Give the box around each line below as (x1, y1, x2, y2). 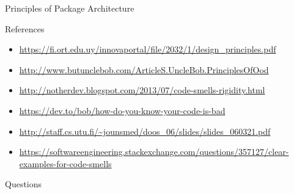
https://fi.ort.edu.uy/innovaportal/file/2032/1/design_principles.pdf (19, 43, 276, 56)
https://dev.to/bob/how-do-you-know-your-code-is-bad (19, 104, 226, 117)
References (5, 22, 45, 35)
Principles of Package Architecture (5, 2, 134, 14)
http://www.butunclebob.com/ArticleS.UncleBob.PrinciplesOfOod (19, 63, 269, 76)
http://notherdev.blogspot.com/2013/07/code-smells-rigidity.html (19, 84, 265, 96)
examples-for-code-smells (19, 157, 112, 170)
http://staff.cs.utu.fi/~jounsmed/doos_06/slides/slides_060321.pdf (19, 124, 271, 137)
